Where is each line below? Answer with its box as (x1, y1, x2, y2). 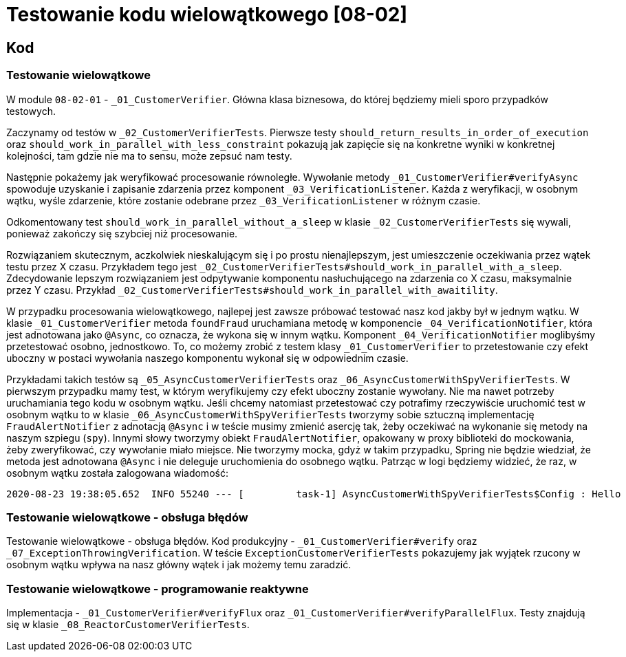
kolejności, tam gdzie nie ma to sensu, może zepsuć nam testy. (6, 149, 292, 162)
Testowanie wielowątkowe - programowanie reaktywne (6, 581, 309, 596)
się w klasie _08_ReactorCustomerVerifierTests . (6, 618, 250, 631)
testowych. (6, 105, 56, 117)
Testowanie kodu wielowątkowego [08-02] (6, 3, 408, 26)
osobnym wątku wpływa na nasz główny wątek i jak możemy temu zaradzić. (6, 559, 352, 571)
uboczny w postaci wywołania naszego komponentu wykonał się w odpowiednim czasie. (6, 352, 409, 364)
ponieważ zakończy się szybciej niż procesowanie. (6, 227, 238, 239)
